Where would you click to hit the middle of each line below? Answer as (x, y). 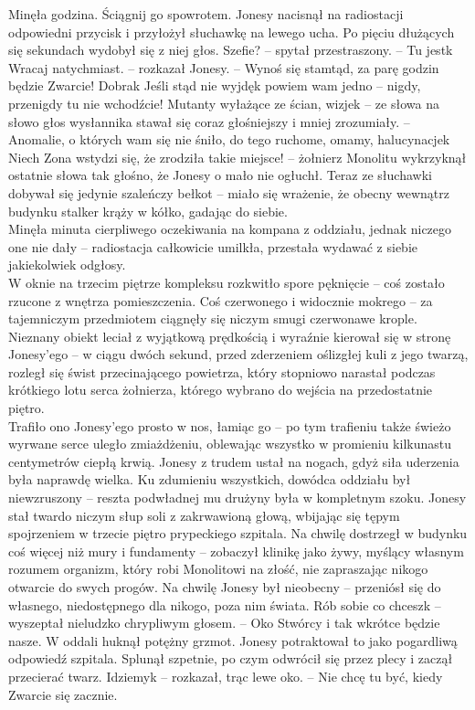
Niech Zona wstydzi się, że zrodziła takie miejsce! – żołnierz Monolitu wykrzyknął (237, 157)
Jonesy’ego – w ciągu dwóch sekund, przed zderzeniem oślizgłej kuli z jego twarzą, (238, 354)
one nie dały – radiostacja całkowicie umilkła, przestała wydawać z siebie (213, 246)
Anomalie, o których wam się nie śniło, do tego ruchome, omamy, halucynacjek (229, 139)
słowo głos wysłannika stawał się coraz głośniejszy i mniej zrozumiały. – (209, 121)
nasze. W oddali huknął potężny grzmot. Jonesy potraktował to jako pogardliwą (233, 640)
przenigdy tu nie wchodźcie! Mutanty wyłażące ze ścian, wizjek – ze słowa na (224, 103)
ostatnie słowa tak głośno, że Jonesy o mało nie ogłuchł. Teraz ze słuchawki (220, 175)
